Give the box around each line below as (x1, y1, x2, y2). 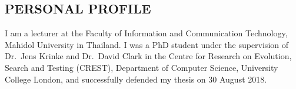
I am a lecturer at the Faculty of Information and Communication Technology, (5, 27, 288, 39)
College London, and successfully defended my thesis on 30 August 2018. (5, 73, 267, 85)
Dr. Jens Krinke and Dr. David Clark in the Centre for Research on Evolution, (5, 50, 292, 62)
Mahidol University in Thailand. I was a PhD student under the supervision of (5, 38, 289, 50)
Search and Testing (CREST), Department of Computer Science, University (5, 61, 278, 73)
